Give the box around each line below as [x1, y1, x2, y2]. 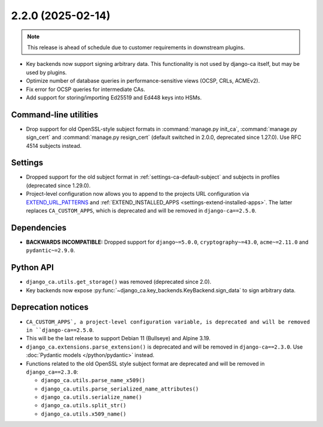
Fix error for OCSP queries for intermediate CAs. [26, 86, 145, 93]
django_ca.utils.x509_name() [41, 410, 127, 417]
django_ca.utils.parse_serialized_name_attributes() [41, 385, 199, 392]
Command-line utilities [11, 110, 99, 120]
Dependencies [11, 222, 67, 233]
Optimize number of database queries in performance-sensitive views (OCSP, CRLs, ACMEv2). [26, 77, 260, 84]
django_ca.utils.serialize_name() [41, 394, 142, 401]
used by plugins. [26, 69, 67, 76]
